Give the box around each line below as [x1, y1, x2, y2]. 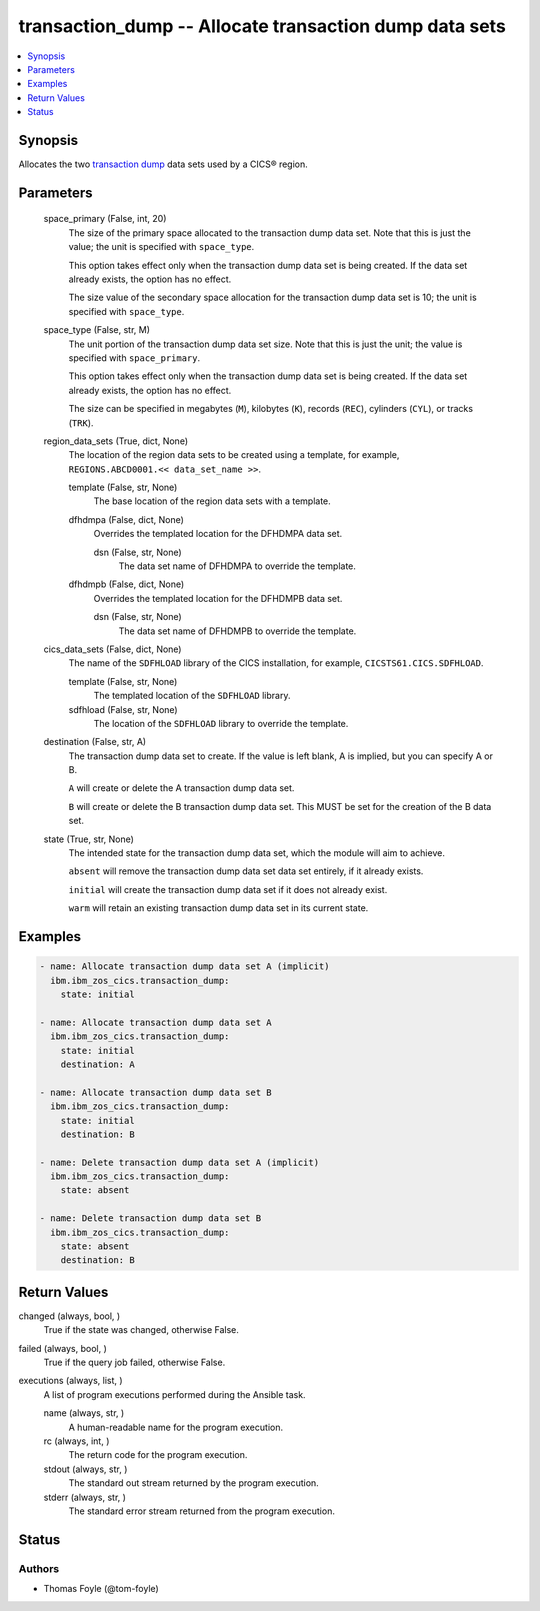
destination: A [60, 1058, 135, 1070]
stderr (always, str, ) [43, 1491, 127, 1503]
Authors [18, 1561, 60, 1575]
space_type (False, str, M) [43, 324, 150, 336]
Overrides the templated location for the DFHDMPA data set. [93, 528, 343, 540]
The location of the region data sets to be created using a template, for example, [68, 449, 400, 461]
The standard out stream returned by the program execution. [68, 1477, 319, 1489]
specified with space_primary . [68, 351, 201, 364]
